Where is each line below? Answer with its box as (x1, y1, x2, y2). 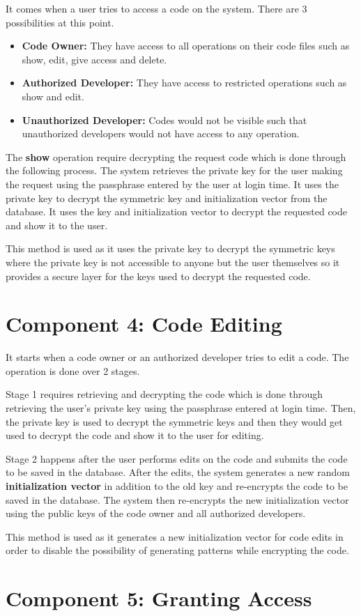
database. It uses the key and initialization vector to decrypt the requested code (6, 204, 348, 219)
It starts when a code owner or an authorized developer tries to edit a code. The (6, 350, 349, 364)
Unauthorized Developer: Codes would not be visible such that (22, 112, 307, 127)
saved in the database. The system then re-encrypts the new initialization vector (6, 492, 349, 507)
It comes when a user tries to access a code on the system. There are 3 (6, 1, 307, 15)
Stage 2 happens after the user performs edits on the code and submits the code (6, 451, 348, 465)
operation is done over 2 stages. (6, 363, 140, 378)
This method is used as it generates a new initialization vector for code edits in (6, 529, 344, 544)
